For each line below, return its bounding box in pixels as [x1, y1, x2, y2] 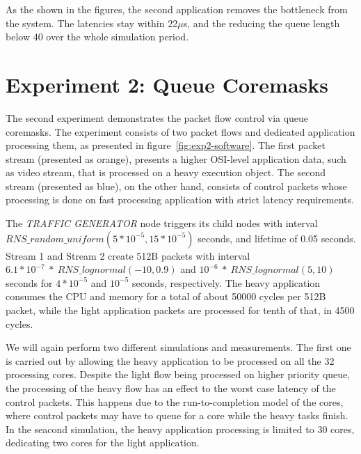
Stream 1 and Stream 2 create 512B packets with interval [6, 248, 250, 263]
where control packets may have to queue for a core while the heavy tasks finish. [6, 408, 348, 423]
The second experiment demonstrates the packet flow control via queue [6, 110, 309, 125]
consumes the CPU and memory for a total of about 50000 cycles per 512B [6, 289, 326, 304]
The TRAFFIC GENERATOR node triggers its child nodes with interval [6, 216, 318, 230]
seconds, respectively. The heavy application [131, 275, 321, 290]
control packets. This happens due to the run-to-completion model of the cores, [6, 394, 344, 409]
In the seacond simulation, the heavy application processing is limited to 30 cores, [6, 421, 355, 436]
